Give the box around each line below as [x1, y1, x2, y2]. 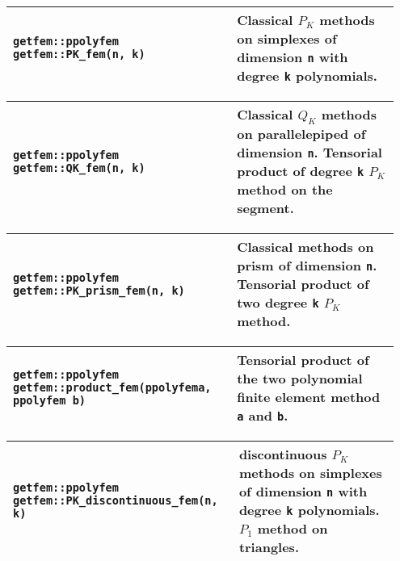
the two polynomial [237, 369, 363, 388]
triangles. [238, 538, 299, 557]
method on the [237, 180, 333, 199]
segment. [237, 199, 294, 218]
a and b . [237, 406, 288, 425]
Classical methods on [237, 237, 374, 257]
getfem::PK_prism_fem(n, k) [13, 283, 185, 297]
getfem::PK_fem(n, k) [13, 48, 145, 61]
